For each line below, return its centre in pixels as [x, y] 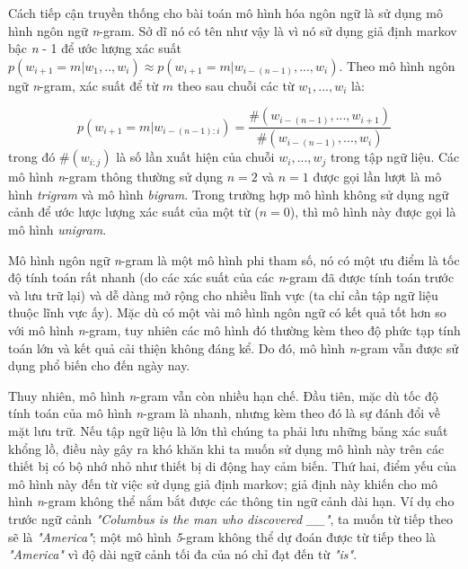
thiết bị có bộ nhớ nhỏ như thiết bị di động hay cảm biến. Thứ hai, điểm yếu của [232, 466]
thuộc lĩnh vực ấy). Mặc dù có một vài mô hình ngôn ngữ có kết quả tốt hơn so [227, 312]
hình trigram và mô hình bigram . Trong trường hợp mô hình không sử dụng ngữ [229, 194]
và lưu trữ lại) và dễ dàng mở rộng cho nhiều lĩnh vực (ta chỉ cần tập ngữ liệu [223, 294]
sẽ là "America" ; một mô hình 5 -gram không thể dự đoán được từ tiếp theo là [222, 536]
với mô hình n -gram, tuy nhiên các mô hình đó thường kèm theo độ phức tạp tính [234, 330]
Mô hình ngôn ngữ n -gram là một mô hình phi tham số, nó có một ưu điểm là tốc [234, 259]
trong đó [32, 157]
